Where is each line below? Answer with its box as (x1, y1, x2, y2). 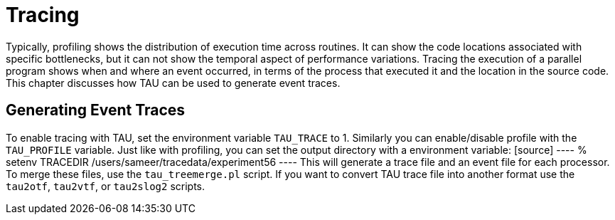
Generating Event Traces (6, 101, 186, 120)
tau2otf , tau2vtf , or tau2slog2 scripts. (6, 179, 205, 192)
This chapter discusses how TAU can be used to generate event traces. (6, 76, 341, 89)
